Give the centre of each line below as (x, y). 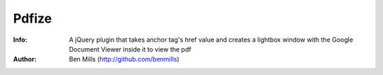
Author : (25, 59)
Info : (20, 40)
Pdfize (33, 18)
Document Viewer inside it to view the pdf (130, 49)
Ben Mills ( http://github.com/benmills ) (124, 59)
